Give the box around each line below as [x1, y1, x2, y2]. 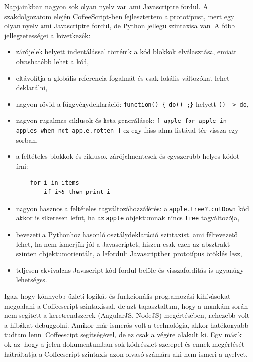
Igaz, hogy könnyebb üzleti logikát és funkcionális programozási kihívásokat [4, 290, 231, 301]
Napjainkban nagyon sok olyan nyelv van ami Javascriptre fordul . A [4, 1, 208, 11]
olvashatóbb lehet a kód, [16, 56, 89, 66]
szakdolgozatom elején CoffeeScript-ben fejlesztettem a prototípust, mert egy [4, 11, 234, 21]
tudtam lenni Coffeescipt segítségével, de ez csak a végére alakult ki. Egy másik [4, 329, 242, 339]
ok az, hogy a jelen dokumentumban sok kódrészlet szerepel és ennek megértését [4, 338, 245, 349]
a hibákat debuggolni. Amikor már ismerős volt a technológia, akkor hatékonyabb [4, 319, 249, 330]
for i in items [30, 179, 79, 186]
